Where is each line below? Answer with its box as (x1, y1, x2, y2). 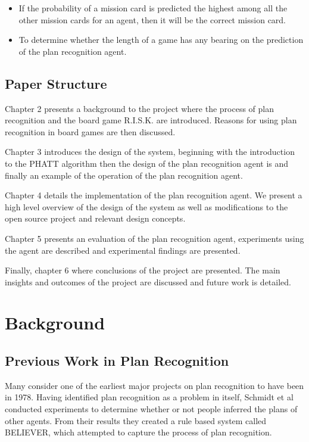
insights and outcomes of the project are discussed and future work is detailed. (5, 275, 291, 288)
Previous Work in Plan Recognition (5, 351, 229, 370)
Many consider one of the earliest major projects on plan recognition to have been (5, 379, 304, 391)
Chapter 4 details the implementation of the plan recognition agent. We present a (5, 189, 302, 201)
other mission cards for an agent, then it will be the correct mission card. (18, 13, 286, 26)
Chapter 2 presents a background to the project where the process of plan (5, 102, 274, 114)
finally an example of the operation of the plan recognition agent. (5, 169, 243, 181)
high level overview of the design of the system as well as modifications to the (5, 200, 288, 213)
